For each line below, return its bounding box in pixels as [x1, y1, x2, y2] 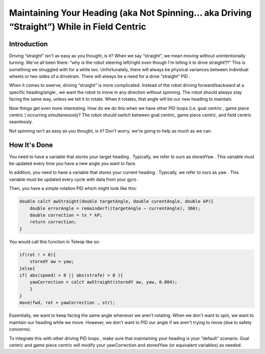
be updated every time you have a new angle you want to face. [9, 161, 136, 166]
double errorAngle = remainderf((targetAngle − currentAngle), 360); [29, 205, 201, 211]
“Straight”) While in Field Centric [9, 21, 147, 32]
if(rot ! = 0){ [19, 252, 56, 257]
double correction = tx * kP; [29, 213, 103, 218]
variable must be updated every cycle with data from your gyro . [9, 176, 139, 182]
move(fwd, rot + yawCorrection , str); [19, 300, 115, 305]
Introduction [9, 40, 48, 48]
